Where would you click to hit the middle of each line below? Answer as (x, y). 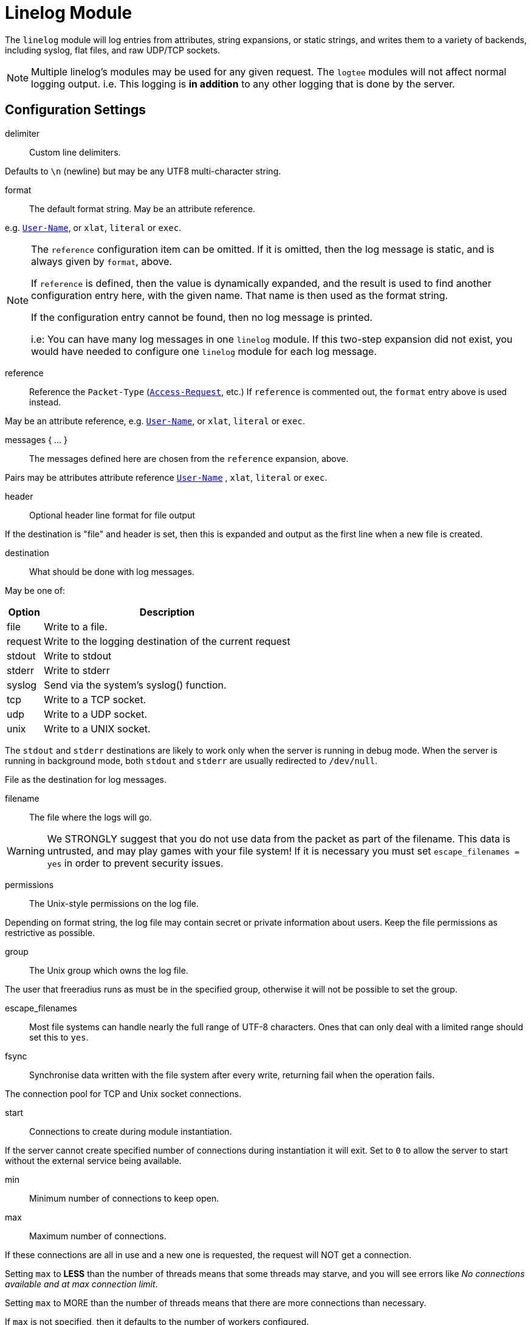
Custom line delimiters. (75, 152)
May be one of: (35, 590)
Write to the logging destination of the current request (167, 641)
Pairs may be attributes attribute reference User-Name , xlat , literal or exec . (166, 477)
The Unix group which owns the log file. (109, 970)
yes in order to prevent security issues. (135, 863)
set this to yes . (59, 1037)
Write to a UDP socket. (96, 714)
